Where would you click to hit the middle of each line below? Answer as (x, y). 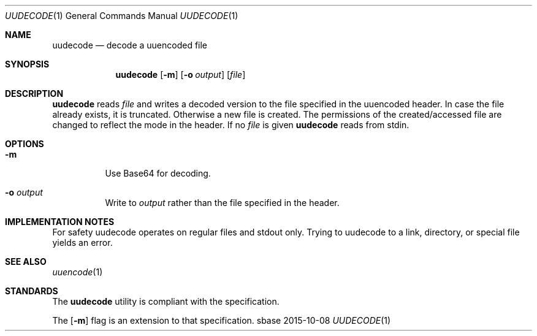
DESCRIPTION (34, 94)
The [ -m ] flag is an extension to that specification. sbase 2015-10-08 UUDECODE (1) (222, 320)
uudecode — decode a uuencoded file (130, 45)
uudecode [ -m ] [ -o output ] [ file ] (181, 74)
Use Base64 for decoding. (158, 173)
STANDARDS (32, 291)
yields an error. (82, 242)
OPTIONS (25, 144)
